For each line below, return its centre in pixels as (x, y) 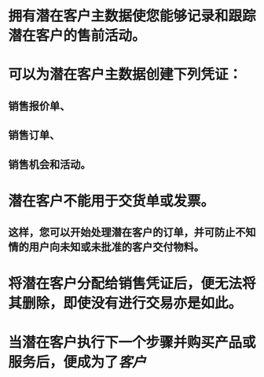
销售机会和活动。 (49, 165)
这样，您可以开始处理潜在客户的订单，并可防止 (122, 232)
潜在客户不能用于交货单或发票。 (112, 201)
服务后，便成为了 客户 (77, 362)
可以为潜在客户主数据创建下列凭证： (125, 75)
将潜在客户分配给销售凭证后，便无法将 (132, 284)
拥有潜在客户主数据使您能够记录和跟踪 (132, 16)
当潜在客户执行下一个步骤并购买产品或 (132, 342)
